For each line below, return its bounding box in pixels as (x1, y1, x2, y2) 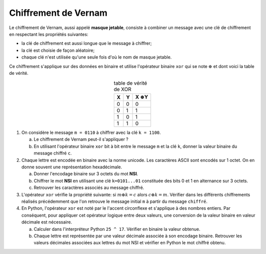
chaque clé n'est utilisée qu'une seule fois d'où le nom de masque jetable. (21, 54, 172, 60)
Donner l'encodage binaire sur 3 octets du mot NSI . (33, 171, 138, 177)
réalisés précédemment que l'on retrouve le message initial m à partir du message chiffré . (21, 198, 208, 204)
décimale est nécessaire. (21, 219, 72, 225)
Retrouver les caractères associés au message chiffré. (33, 185, 144, 190)
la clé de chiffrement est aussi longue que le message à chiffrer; (21, 40, 152, 46)
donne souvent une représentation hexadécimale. (21, 164, 123, 170)
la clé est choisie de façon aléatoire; (21, 47, 95, 53)
